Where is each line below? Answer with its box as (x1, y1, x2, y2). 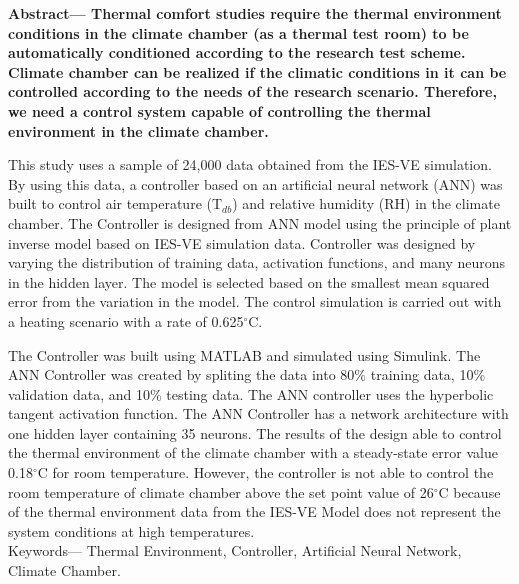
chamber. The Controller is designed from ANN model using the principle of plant (8, 212, 512, 233)
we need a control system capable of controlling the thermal (8, 100, 431, 121)
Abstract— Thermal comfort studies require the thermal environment (8, 3, 502, 23)
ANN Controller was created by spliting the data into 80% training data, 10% (8, 364, 486, 385)
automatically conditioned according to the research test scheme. (8, 42, 466, 63)
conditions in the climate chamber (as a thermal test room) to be (8, 22, 469, 43)
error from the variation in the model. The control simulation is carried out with (8, 291, 502, 312)
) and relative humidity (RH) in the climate (232, 193, 500, 214)
